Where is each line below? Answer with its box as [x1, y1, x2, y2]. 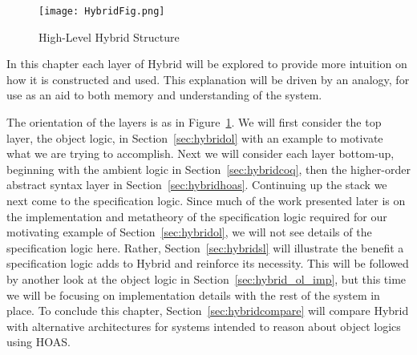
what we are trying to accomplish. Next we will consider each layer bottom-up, [6, 145, 395, 162]
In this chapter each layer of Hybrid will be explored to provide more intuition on [6, 55, 407, 72]
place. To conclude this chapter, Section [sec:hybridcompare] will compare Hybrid [6, 302, 409, 319]
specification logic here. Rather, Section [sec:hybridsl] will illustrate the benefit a [6, 239, 404, 256]
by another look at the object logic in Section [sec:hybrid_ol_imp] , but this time [6, 270, 407, 287]
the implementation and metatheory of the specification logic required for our [6, 208, 387, 224]
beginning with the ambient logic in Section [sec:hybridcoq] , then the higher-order [6, 160, 411, 177]
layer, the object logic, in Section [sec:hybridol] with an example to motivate [6, 129, 383, 146]
